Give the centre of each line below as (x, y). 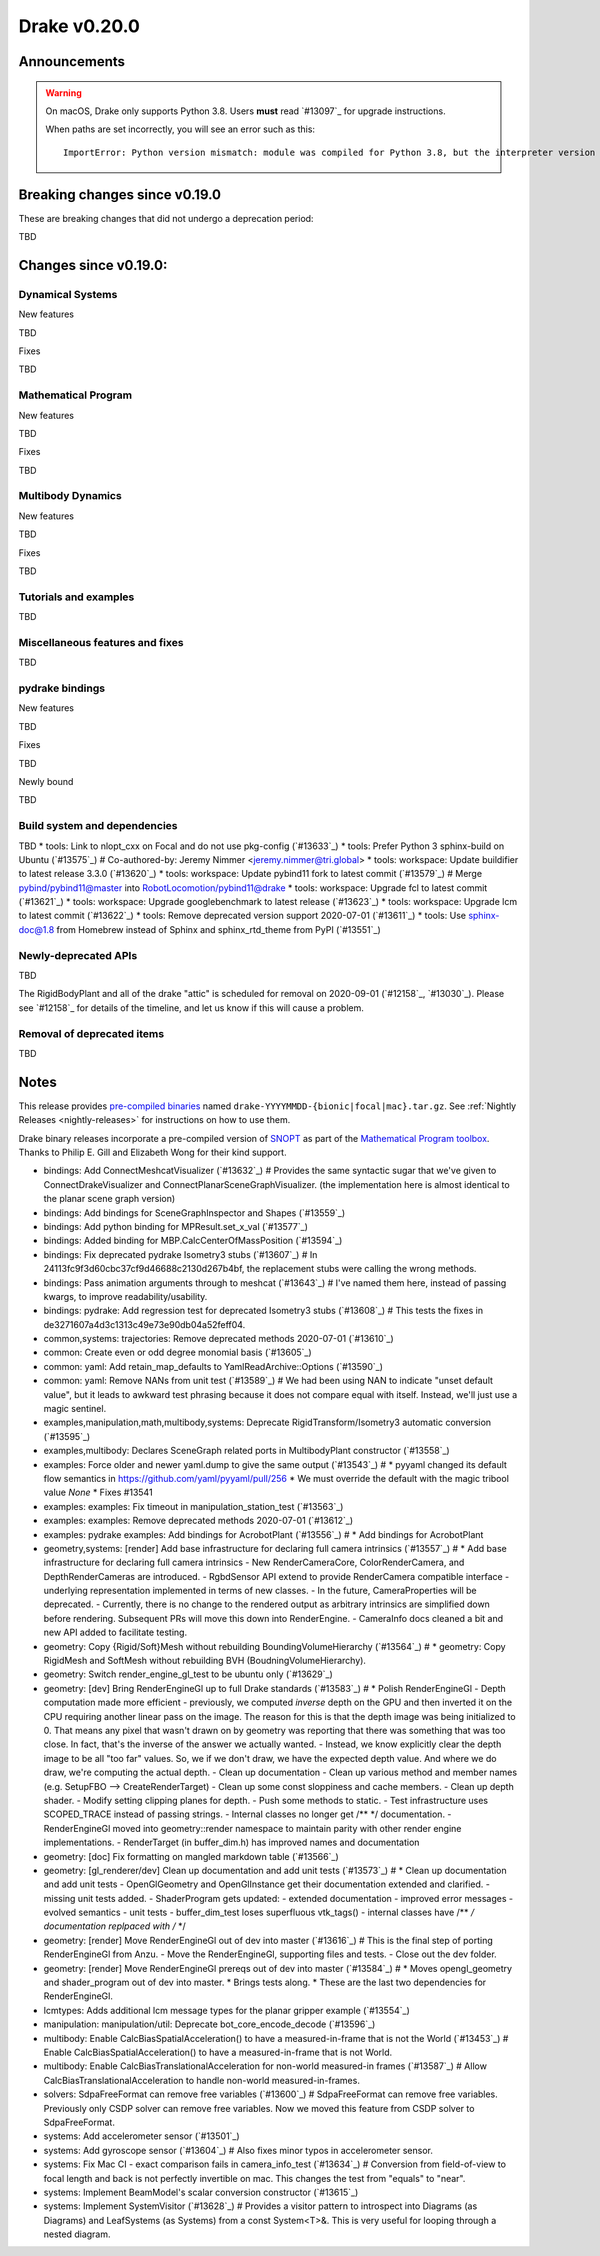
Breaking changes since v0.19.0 (120, 194)
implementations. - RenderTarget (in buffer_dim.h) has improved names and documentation (231, 1842)
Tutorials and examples (76, 597)
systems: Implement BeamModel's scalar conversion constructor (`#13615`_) (201, 2192)
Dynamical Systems (68, 294)
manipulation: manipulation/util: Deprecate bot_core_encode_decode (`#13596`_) (209, 2024)
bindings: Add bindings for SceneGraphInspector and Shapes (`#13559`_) (194, 1212)
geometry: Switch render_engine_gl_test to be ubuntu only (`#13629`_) (188, 1674)
